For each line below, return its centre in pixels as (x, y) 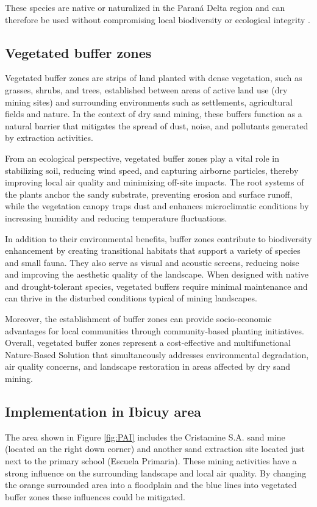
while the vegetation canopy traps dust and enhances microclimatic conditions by (157, 206)
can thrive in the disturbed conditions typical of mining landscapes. (131, 298)
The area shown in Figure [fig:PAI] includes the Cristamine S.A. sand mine (145, 437)
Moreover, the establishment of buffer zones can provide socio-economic (138, 319)
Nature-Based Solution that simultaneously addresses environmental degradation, (157, 354)
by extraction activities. (49, 138)
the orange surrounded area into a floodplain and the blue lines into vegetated (151, 485)
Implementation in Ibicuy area (103, 412)
